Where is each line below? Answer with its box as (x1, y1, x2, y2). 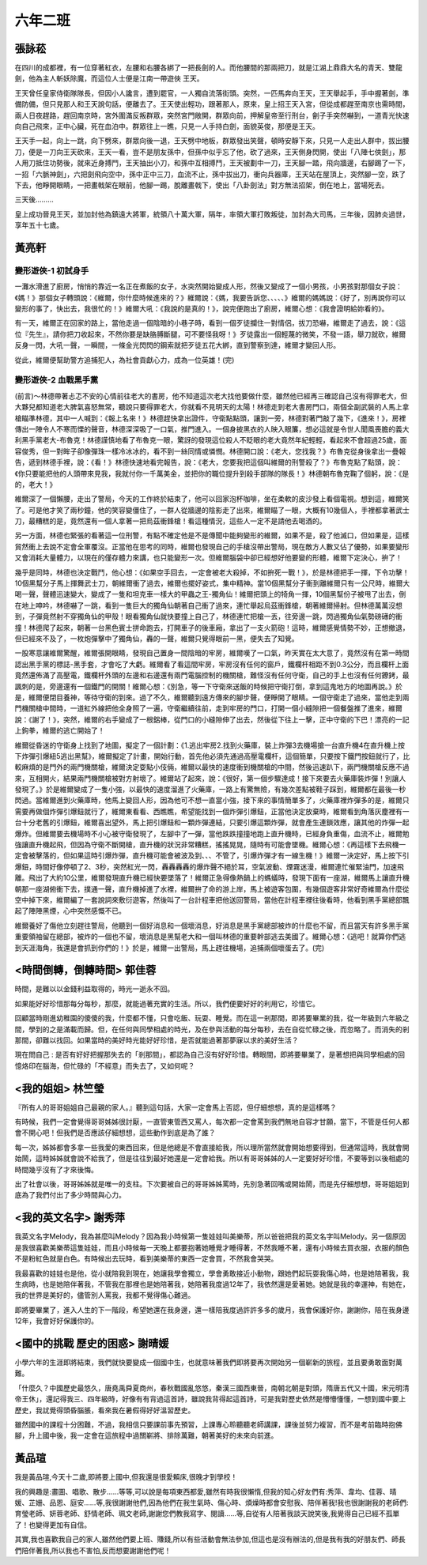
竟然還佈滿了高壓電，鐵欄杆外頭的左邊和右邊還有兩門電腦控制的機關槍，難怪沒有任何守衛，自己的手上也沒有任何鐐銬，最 (14, 670, 410, 680)
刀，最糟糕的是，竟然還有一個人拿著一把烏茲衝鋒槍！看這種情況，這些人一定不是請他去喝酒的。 (14, 516, 327, 526)
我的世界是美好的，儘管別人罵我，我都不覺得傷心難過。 (14, 1291, 195, 1300)
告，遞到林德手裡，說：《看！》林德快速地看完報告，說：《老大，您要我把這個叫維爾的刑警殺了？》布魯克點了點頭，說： (14, 458, 402, 467)
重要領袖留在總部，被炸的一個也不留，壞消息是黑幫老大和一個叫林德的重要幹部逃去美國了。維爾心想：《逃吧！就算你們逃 (14, 932, 406, 941)
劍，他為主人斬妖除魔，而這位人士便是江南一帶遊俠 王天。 (14, 74, 204, 83)
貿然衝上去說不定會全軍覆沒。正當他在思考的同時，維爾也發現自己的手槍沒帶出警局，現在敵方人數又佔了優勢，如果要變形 (14, 541, 410, 551)
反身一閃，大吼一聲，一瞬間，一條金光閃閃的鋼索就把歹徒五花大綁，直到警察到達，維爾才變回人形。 (14, 341, 340, 350)
